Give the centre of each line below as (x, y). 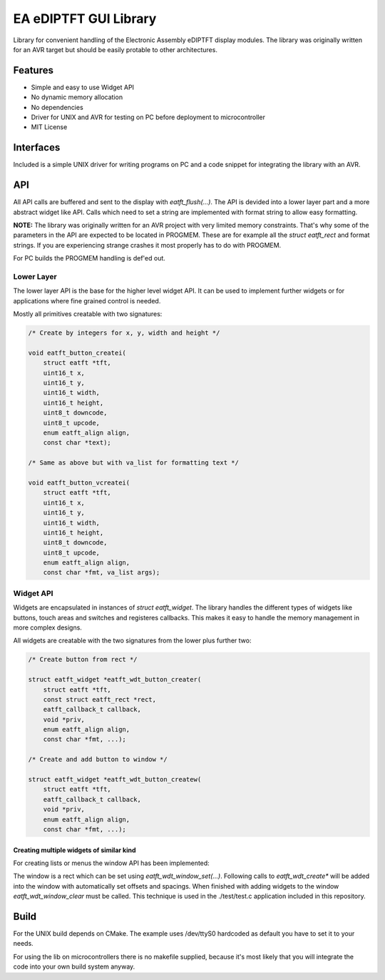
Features (33, 70)
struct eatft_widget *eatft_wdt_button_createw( (115, 779)
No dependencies (57, 107)
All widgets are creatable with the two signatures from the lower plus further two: (132, 641)
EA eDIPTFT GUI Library (85, 19)
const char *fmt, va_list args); (102, 572)
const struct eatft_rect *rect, (100, 699)
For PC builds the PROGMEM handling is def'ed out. (89, 258)
